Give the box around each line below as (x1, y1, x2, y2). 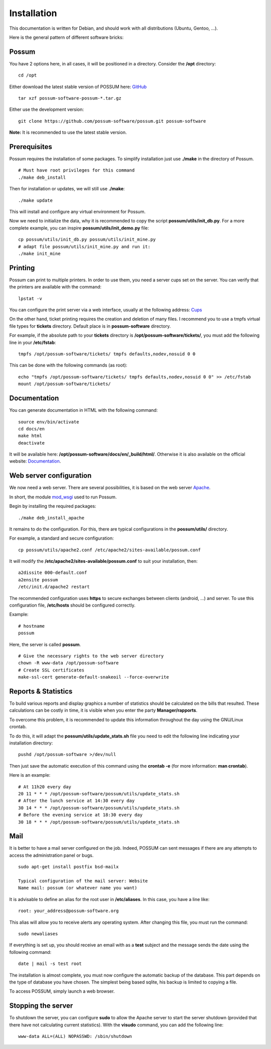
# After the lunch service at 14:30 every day (18, 798, 135, 804)
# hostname (18, 623, 45, 629)
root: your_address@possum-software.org (18, 908, 119, 914)
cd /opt (18, 72, 37, 78)
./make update (18, 197, 53, 203)
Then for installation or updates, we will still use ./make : (9, 186, 125, 192)
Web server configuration (9, 471, 92, 480)
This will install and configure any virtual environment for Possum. (9, 209, 146, 215)
